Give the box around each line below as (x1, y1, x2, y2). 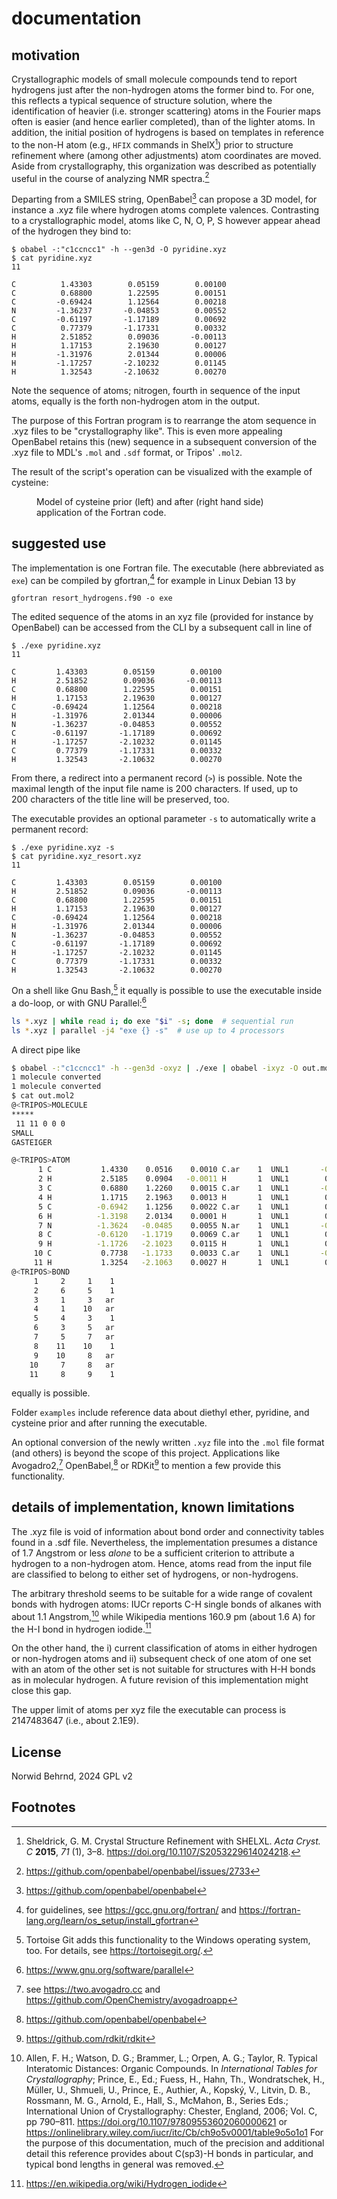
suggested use (11, 535, 107, 552)
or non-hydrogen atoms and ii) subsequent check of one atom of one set (11, 1653, 312, 1665)
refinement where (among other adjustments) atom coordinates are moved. (11, 149, 322, 161)
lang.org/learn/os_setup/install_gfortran (25, 1914, 189, 1926)
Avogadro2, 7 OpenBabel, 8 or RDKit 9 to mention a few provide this (11, 1458, 282, 1472)
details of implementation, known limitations (11, 1499, 295, 1516)
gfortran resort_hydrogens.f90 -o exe (11, 593, 173, 604)
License (11, 1743, 62, 1761)
